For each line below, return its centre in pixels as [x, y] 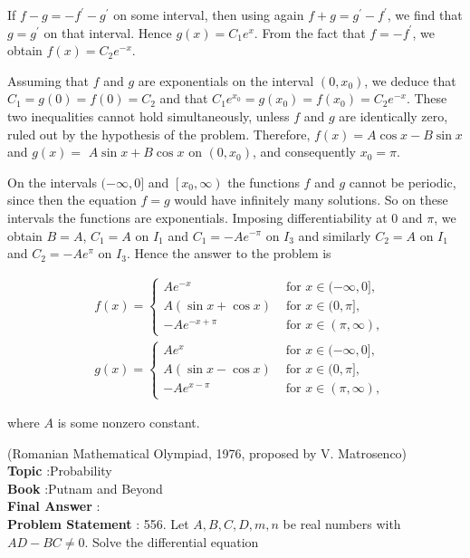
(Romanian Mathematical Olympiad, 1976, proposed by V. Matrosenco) [207, 452]
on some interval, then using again [209, 14]
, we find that [425, 14]
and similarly [335, 235]
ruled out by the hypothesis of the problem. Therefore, [159, 134]
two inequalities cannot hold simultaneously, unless [149, 115]
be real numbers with [342, 524]
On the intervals [52, 182]
